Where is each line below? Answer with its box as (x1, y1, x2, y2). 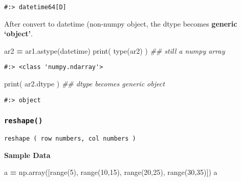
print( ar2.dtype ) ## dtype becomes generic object (4, 78, 165, 89)
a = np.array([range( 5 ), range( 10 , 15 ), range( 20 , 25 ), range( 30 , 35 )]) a (4, 167, 217, 177)
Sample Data (4, 149, 51, 160)
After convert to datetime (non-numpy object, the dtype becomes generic (4, 18, 237, 29)
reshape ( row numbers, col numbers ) (4, 135, 136, 143)
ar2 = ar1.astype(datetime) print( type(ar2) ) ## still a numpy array (4, 45, 225, 56)
